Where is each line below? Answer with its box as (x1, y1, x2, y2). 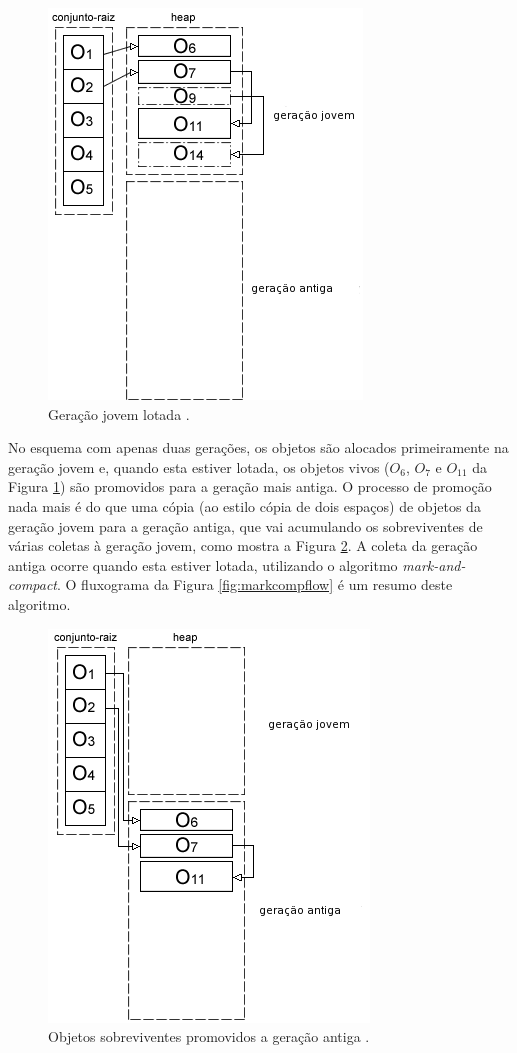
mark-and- (402, 554, 466, 575)
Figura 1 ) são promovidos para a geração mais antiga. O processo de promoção (8, 476, 492, 497)
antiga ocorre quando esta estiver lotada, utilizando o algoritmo (8, 554, 398, 575)
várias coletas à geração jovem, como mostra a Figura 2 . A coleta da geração (8, 535, 478, 556)
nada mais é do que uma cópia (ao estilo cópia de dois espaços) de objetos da (8, 495, 481, 516)
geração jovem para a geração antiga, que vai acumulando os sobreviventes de (8, 515, 483, 536)
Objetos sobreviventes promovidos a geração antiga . (48, 1026, 370, 1047)
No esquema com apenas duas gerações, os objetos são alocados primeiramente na (8, 437, 509, 458)
